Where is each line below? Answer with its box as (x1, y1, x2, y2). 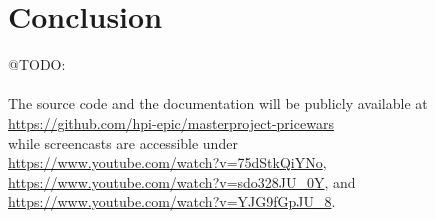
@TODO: (8, 54, 66, 75)
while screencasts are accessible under (8, 132, 238, 153)
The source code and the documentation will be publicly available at (8, 93, 428, 114)
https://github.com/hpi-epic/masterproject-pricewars (8, 112, 334, 133)
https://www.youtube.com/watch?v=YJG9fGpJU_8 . (8, 191, 336, 212)
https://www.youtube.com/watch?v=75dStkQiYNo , (8, 152, 327, 173)
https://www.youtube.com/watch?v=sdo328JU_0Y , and (8, 171, 356, 192)
